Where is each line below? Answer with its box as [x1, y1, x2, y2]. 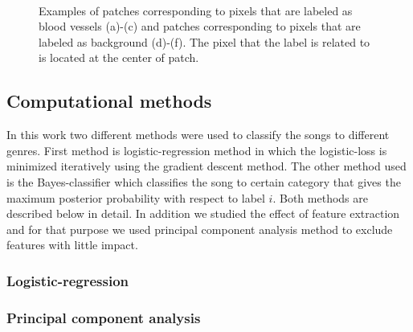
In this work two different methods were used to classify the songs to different [6, 126, 390, 143]
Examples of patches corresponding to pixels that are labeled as [39, 2, 353, 18]
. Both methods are [272, 189, 368, 206]
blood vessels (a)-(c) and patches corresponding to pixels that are [39, 18, 361, 35]
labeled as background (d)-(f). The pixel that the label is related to [39, 33, 370, 50]
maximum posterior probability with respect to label [6, 189, 265, 206]
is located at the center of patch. [39, 49, 199, 66]
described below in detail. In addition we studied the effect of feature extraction [6, 205, 400, 222]
